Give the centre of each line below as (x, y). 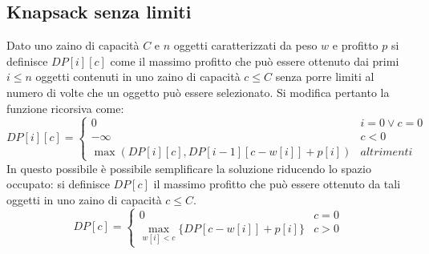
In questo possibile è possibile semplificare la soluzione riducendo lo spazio (189, 168)
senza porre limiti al (325, 77)
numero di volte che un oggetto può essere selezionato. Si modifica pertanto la (198, 92)
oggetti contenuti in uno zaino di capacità (138, 77)
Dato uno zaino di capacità (73, 45)
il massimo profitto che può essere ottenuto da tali (277, 184)
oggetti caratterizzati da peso (245, 45)
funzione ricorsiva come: (65, 108)
